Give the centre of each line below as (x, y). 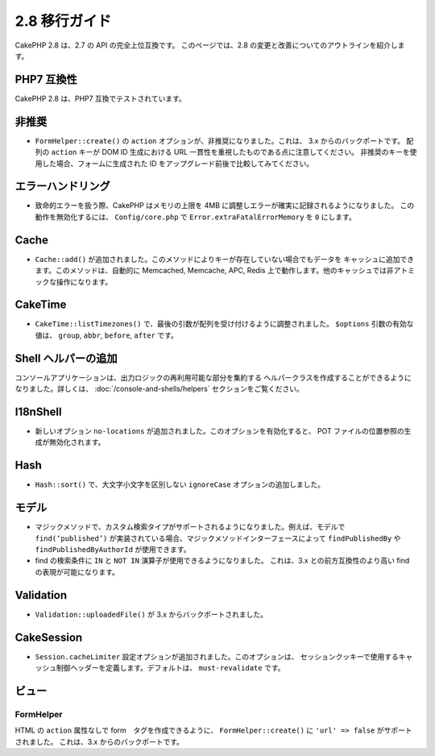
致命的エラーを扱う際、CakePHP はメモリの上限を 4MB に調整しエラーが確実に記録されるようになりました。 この (225, 206)
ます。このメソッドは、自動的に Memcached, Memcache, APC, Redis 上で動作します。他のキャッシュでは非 (214, 271)
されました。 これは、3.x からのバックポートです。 (99, 741)
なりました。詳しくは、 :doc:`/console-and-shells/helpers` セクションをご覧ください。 (159, 389)
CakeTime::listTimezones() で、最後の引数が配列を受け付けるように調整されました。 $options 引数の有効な (224, 324)
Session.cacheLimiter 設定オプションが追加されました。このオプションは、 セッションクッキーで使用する (217, 656)
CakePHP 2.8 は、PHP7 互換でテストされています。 (101, 98)
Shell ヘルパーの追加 (66, 358)
